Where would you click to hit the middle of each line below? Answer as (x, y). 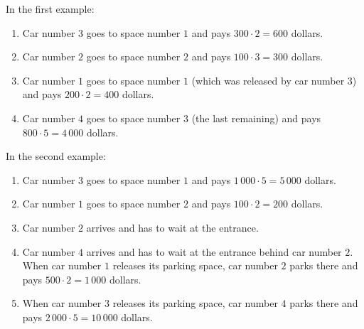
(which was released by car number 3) (274, 80)
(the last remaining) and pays (256, 118)
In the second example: (56, 156)
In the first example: (50, 9)
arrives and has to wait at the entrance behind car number (214, 251)
